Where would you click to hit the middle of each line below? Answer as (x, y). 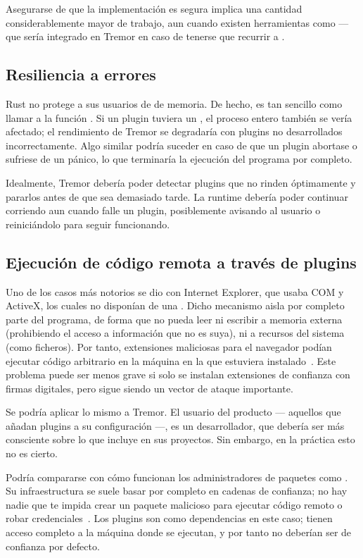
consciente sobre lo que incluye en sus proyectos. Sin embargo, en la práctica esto (180, 439)
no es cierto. (32, 453)
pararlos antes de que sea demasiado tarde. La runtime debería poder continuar (177, 196)
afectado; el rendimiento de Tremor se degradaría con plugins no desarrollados (174, 131)
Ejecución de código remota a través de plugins (181, 262)
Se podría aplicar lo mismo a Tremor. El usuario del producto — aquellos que (173, 412)
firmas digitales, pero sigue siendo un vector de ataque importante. (149, 388)
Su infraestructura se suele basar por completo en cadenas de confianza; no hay (177, 491)
